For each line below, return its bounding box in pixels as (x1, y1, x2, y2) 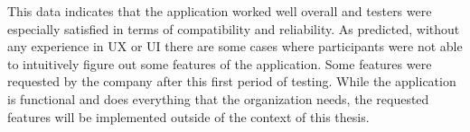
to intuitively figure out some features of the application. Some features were (7, 54, 432, 73)
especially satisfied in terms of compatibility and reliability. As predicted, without (7, 19, 460, 38)
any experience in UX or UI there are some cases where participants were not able (7, 37, 463, 56)
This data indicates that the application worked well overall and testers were (7, 2, 432, 20)
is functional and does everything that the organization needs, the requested (7, 89, 429, 108)
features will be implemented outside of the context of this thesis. (7, 107, 370, 126)
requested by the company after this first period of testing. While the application (7, 72, 456, 91)
